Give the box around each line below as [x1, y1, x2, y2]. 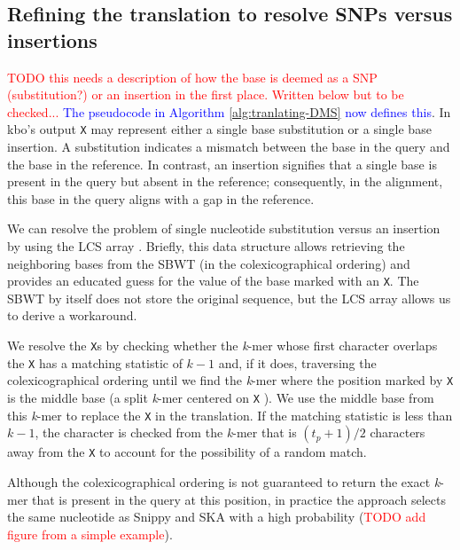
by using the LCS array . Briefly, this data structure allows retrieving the [7, 237, 405, 255]
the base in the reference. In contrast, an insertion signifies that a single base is [7, 154, 437, 173]
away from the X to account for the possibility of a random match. [7, 443, 367, 461]
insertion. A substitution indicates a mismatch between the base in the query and [7, 137, 450, 156]
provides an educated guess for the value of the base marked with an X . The [7, 271, 419, 290]
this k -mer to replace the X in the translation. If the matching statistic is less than [7, 405, 453, 424]
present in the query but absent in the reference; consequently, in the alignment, [7, 172, 443, 191]
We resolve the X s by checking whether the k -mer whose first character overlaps [7, 336, 438, 355]
